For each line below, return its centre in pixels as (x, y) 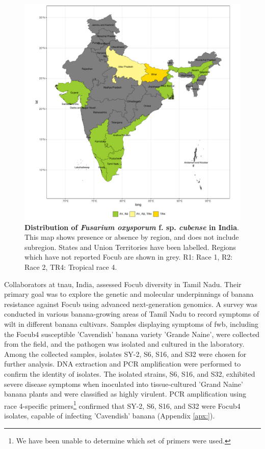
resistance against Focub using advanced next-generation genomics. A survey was (131, 304)
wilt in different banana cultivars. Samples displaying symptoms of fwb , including (131, 324)
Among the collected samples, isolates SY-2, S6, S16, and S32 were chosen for (125, 354)
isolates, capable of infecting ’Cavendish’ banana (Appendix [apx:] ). (110, 415)
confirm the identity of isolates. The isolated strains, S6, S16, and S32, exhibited (130, 373)
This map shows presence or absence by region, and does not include (132, 237)
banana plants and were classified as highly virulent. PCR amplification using (125, 394)
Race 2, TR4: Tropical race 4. (71, 266)
